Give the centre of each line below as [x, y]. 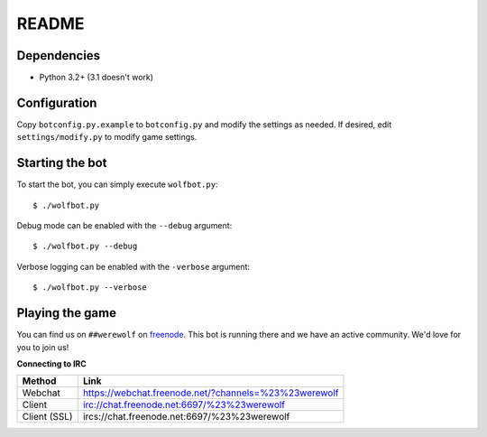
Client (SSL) [47, 417]
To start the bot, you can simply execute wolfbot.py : [117, 184]
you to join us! [43, 347]
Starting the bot [62, 163]
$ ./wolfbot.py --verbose [90, 288]
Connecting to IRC [52, 363]
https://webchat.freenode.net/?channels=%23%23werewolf [211, 393]
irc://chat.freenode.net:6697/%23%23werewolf [184, 404]
